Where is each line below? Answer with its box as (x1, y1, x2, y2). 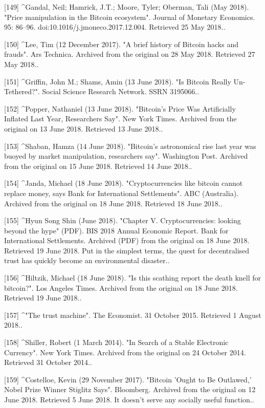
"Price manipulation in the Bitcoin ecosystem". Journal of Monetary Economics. (4, 11, 255, 22)
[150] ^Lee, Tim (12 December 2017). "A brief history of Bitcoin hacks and (4, 38, 238, 49)
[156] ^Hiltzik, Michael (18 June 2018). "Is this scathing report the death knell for (4, 272, 261, 283)
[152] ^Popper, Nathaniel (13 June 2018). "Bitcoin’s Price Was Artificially (4, 103, 236, 114)
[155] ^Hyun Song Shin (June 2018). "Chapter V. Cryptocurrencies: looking (4, 215, 241, 226)
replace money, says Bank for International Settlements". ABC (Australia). (4, 187, 238, 198)
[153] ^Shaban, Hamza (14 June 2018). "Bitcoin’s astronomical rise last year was (4, 140, 256, 151)
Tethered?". (4, 86, 40, 97)
